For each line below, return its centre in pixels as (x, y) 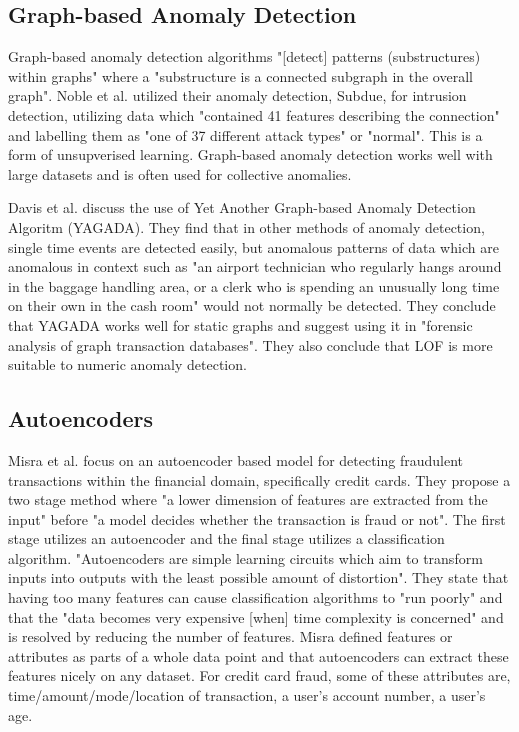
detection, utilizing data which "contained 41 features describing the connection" (254, 114)
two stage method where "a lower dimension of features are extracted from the (248, 499)
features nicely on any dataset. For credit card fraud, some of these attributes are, (259, 675)
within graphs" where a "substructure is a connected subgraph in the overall (240, 75)
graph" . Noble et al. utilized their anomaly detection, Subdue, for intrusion (237, 95)
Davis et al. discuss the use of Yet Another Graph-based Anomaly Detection (242, 207)
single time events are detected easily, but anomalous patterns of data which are (253, 246)
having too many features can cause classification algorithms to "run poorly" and (255, 597)
